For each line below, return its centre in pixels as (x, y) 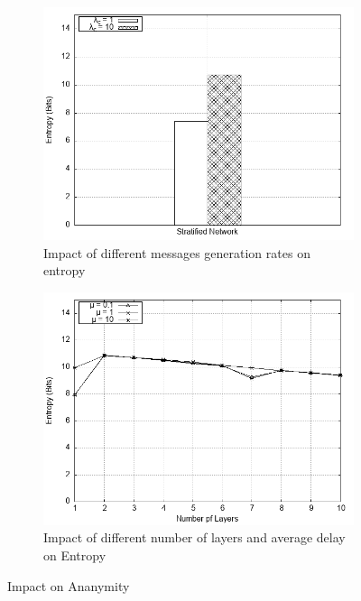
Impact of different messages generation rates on (177, 252)
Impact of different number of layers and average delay (194, 537)
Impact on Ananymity (69, 585)
